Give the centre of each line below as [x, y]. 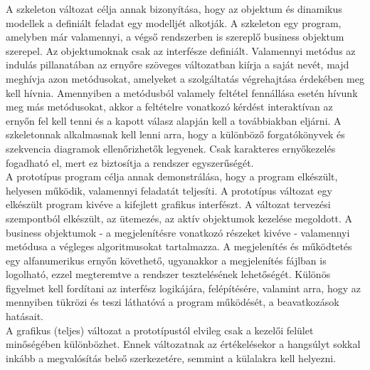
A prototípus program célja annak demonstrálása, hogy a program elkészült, [172, 176]
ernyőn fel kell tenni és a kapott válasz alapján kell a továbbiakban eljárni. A [174, 120]
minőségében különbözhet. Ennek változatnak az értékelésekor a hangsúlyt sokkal [183, 344]
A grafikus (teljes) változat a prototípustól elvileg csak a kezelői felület [160, 330]
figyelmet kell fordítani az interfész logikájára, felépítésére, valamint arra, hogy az [183, 288]
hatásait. [25, 316]
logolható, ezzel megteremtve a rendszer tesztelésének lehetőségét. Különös [168, 274]
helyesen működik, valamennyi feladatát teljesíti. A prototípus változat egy [169, 190]
